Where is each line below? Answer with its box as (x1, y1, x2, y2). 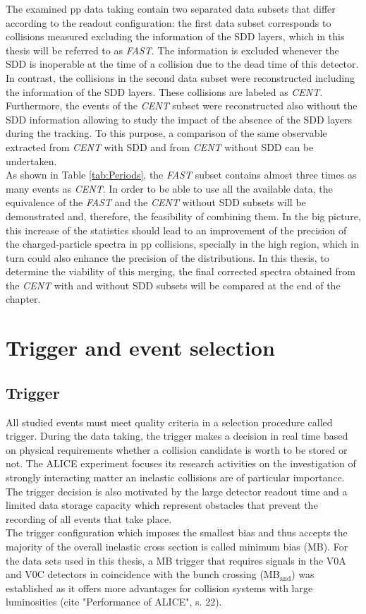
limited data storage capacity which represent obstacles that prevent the (6, 498, 318, 512)
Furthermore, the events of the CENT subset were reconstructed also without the (6, 98, 358, 113)
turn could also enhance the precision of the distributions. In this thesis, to (6, 250, 329, 265)
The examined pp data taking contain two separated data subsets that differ (6, 1, 336, 16)
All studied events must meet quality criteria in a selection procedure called (6, 414, 333, 429)
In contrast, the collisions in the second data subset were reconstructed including (6, 70, 355, 85)
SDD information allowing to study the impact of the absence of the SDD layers (6, 112, 353, 126)
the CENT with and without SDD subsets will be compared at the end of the (6, 277, 341, 292)
